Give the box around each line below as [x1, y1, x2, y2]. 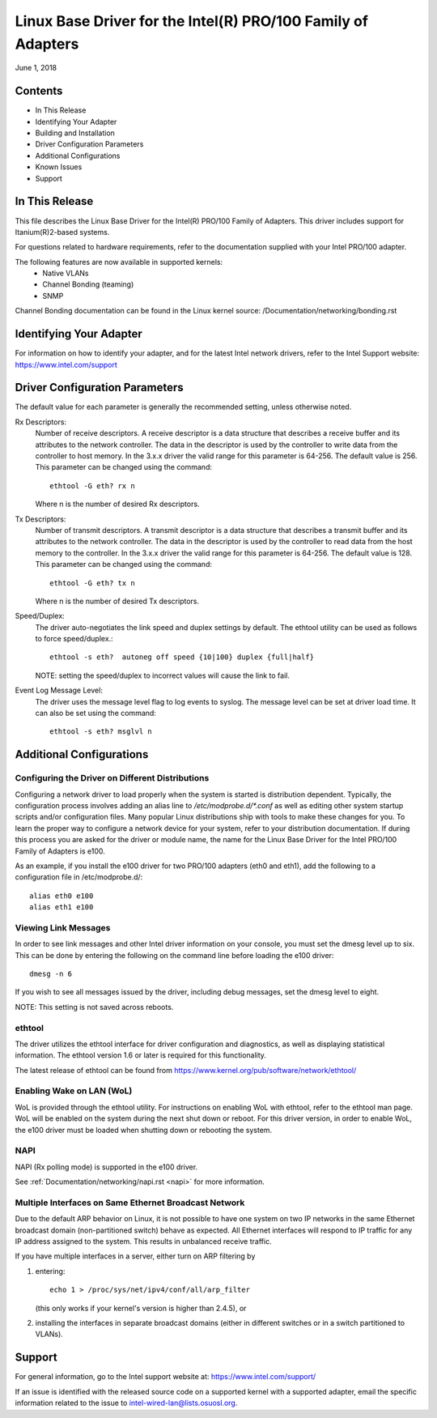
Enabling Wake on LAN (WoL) [15, 1085, 133, 1097]
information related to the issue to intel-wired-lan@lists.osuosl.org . [15, 1398, 238, 1408]
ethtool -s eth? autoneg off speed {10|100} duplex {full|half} [49, 653, 315, 662]
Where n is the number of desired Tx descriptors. [35, 596, 200, 606]
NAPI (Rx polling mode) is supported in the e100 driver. [15, 1162, 198, 1172]
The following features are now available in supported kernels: [15, 257, 223, 266]
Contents [15, 84, 63, 98]
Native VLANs [42, 268, 89, 279]
